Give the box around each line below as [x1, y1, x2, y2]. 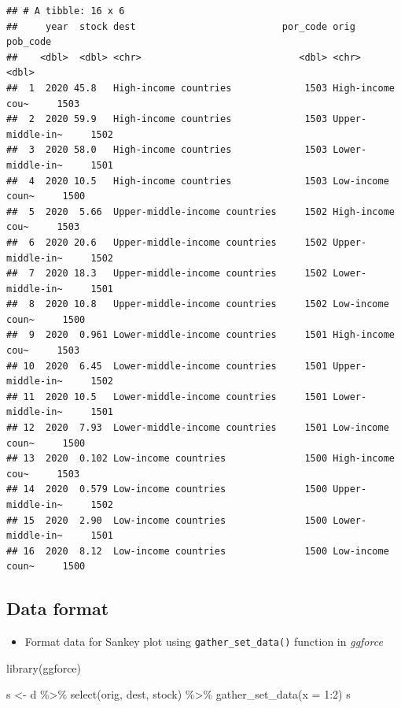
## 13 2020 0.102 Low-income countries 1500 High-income [6, 453, 395, 465]
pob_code [6, 36, 52, 48]
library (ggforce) [6, 659, 82, 676]
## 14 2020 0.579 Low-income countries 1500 [6, 484, 328, 495]
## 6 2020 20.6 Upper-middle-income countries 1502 [6, 236, 328, 248]
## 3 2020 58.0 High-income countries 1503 [6, 144, 328, 156]
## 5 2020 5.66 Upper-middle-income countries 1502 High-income [6, 206, 395, 217]
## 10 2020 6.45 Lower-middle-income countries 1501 [6, 360, 328, 372]
